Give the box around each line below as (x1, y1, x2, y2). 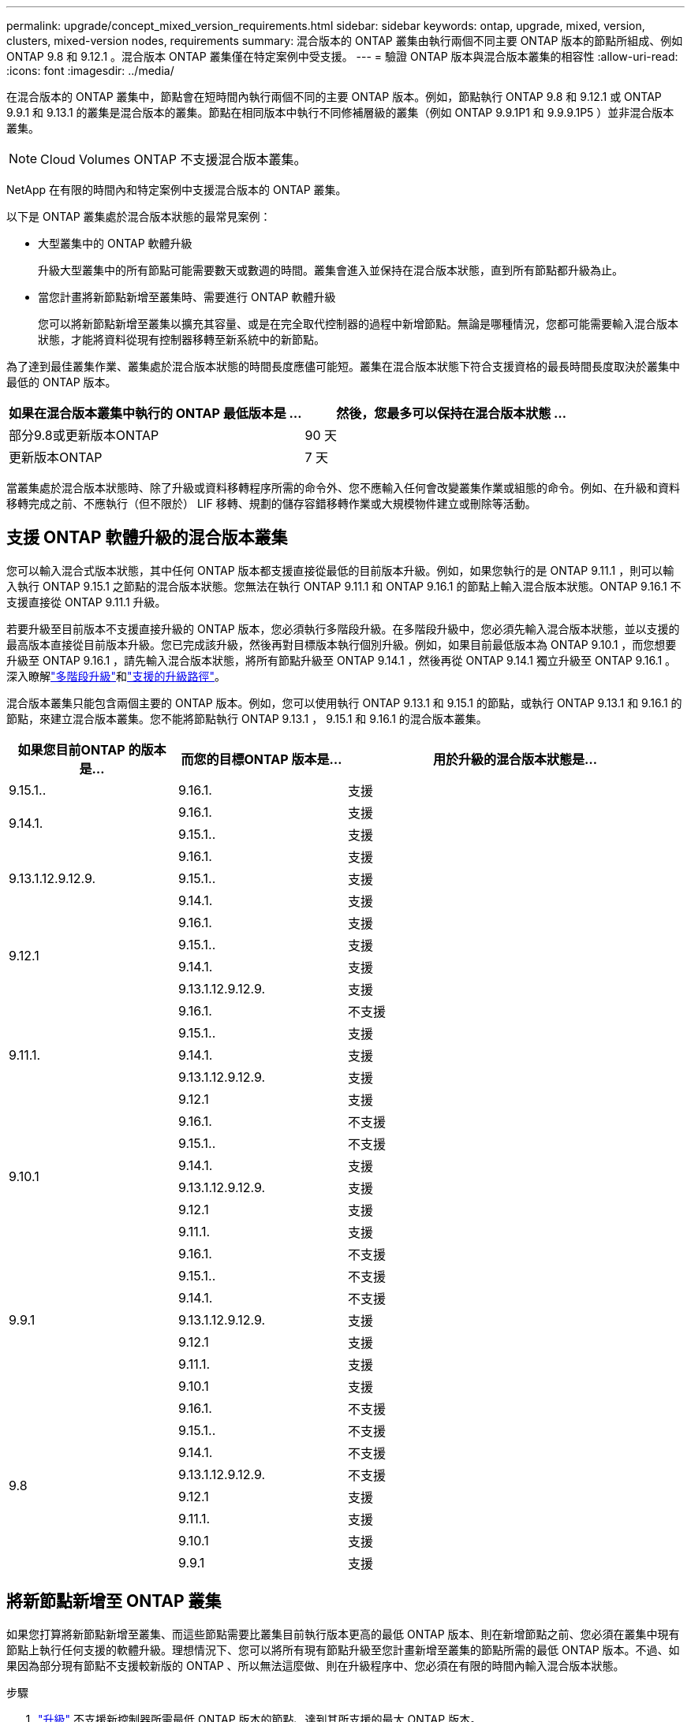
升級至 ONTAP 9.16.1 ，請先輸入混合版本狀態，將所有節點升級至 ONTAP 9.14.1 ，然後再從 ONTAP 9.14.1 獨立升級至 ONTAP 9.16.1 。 (6, 653, 677, 667)
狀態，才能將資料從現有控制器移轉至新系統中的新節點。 (38, 333, 325, 346)
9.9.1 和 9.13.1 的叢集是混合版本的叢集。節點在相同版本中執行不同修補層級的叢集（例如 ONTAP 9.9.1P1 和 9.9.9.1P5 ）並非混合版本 (6, 106, 674, 119)
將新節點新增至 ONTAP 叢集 (6, 1591, 222, 1612)
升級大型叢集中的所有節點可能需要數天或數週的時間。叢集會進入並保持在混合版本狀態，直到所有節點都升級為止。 (38, 263, 623, 277)
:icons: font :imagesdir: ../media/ (6, 64, 174, 77)
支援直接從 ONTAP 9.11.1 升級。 (6, 594, 166, 609)
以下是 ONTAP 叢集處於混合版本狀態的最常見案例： (6, 210, 271, 223)
